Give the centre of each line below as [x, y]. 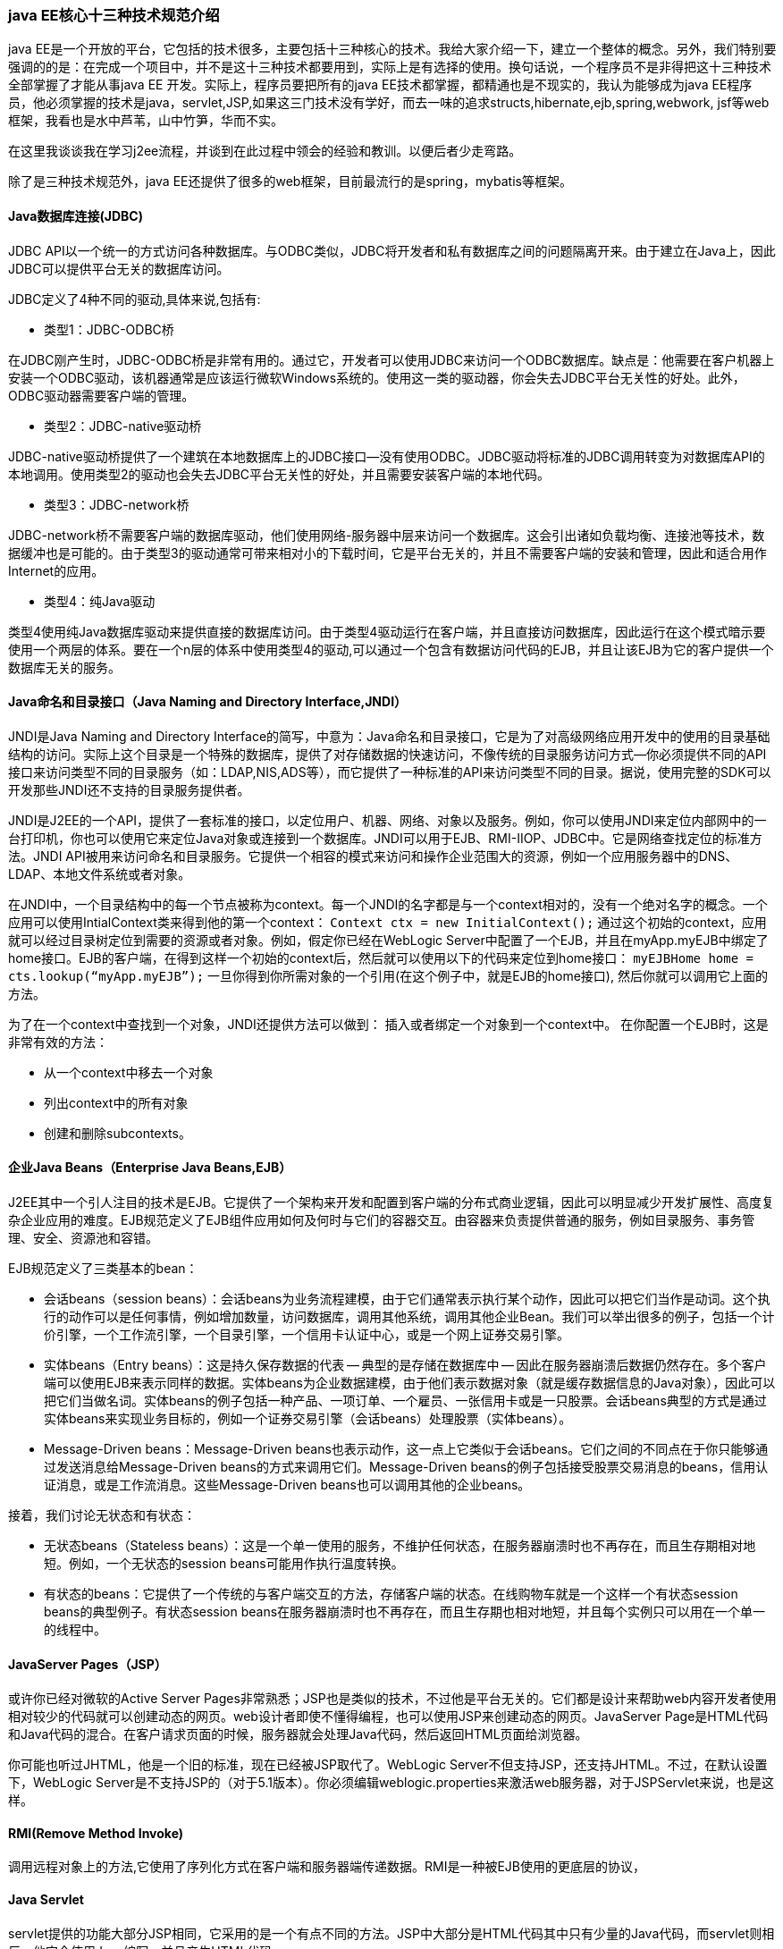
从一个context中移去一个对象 [129, 1072]
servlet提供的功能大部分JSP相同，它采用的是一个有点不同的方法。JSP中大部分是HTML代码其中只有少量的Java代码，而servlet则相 [391, 1933]
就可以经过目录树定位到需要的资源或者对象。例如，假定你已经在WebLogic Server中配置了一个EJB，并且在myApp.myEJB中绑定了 [388, 940]
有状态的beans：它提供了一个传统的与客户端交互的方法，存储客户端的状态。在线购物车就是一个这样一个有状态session [391, 1594]
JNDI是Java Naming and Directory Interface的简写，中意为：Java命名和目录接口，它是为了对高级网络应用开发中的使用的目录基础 [389, 736]
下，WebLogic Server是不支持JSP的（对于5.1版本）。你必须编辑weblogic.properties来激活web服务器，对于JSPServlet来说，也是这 [391, 1783]
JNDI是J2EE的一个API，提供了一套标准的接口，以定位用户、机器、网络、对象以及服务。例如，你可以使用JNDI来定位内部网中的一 [387, 820]
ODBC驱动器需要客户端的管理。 [101, 395]
